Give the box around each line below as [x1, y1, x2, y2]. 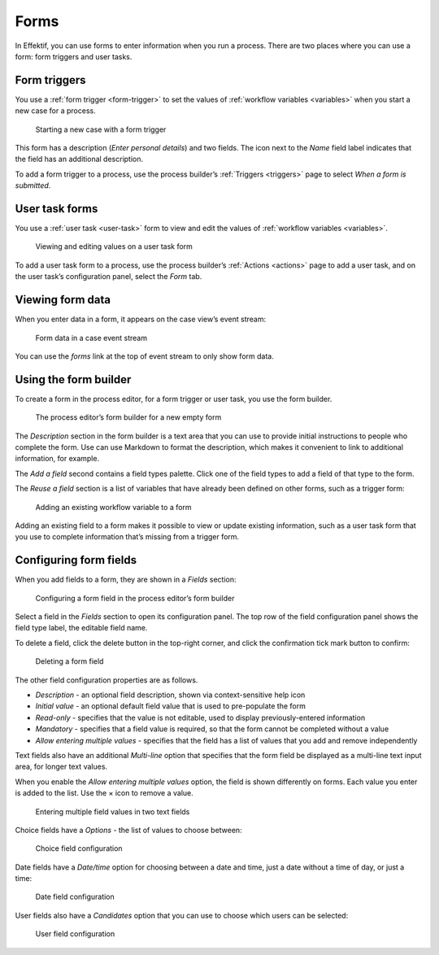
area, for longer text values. [15, 761, 108, 772]
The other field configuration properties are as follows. [15, 675, 198, 685]
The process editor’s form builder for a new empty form [35, 412, 222, 422]
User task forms [15, 202, 98, 216]
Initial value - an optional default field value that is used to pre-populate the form [35, 701, 306, 711]
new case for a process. [15, 106, 97, 116]
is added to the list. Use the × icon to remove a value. [15, 788, 194, 798]
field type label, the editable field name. [15, 623, 148, 633]
